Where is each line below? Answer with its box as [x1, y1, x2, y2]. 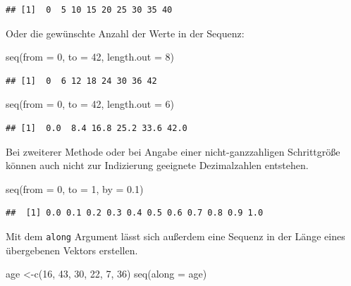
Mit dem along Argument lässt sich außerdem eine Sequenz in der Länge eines [6, 228, 345, 243]
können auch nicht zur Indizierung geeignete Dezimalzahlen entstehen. [6, 158, 309, 173]
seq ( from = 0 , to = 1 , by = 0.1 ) [6, 181, 144, 196]
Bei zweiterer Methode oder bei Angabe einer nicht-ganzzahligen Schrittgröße [6, 144, 340, 158]
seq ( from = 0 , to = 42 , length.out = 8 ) [6, 49, 174, 64]
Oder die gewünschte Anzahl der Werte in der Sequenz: [6, 25, 245, 40]
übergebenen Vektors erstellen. [6, 242, 138, 257]
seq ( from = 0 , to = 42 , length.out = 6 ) [6, 97, 174, 111]
